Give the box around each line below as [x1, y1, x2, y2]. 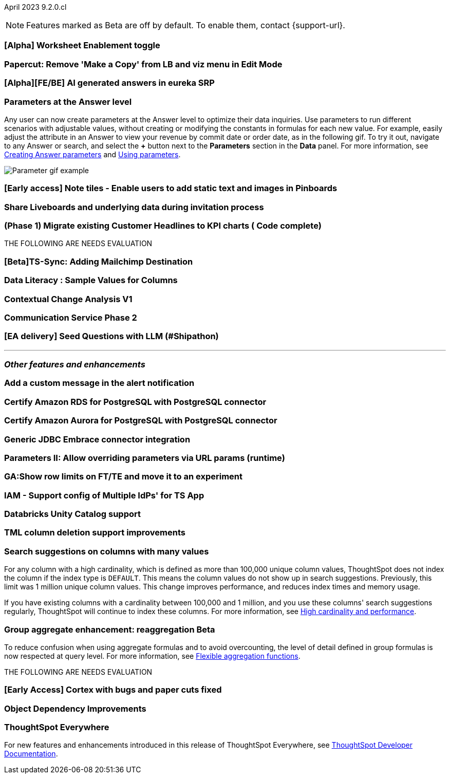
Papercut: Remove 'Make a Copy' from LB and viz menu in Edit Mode [4, 59, 283, 69]
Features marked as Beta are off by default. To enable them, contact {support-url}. [26, 20, 345, 30]
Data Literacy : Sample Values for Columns [4, 275, 178, 286]
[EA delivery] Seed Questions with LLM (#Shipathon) [4, 331, 219, 342]
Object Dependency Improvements [4, 703, 146, 714]
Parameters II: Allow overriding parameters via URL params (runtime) [4, 452, 285, 463]
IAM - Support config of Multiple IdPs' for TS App [4, 490, 204, 501]
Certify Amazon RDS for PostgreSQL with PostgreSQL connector [4, 396, 267, 407]
